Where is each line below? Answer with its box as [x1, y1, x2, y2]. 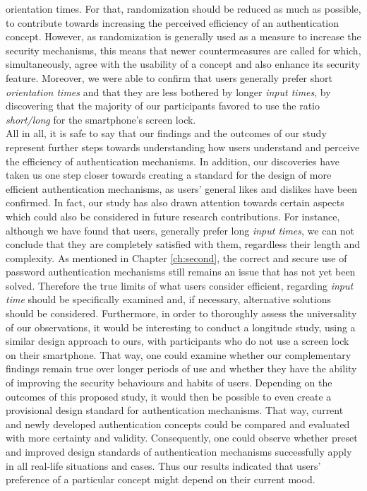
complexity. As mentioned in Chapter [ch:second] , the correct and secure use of [6, 250, 347, 265]
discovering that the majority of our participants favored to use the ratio [6, 98, 320, 113]
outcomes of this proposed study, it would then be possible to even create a [6, 389, 332, 403]
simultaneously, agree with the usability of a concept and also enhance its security [6, 57, 361, 71]
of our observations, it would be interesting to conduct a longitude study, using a [6, 319, 356, 334]
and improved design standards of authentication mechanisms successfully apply [6, 444, 352, 459]
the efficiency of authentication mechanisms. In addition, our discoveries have [6, 153, 339, 168]
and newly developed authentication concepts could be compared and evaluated [6, 416, 350, 431]
